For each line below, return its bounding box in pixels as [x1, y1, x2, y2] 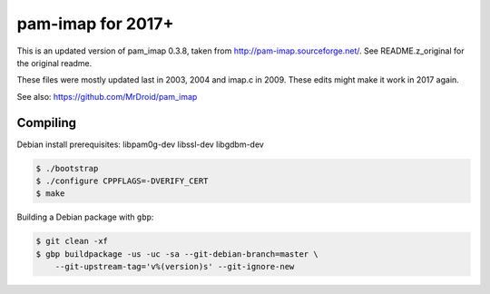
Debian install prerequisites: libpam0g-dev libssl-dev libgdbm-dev [16, 139, 265, 150]
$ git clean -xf [35, 236, 109, 247]
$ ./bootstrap [35, 163, 99, 173]
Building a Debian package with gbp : [16, 211, 154, 222]
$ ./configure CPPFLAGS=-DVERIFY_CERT [35, 176, 209, 186]
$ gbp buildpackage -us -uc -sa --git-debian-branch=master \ [35, 249, 318, 259]
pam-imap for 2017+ [16, 14, 174, 34]
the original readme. [16, 57, 93, 68]
